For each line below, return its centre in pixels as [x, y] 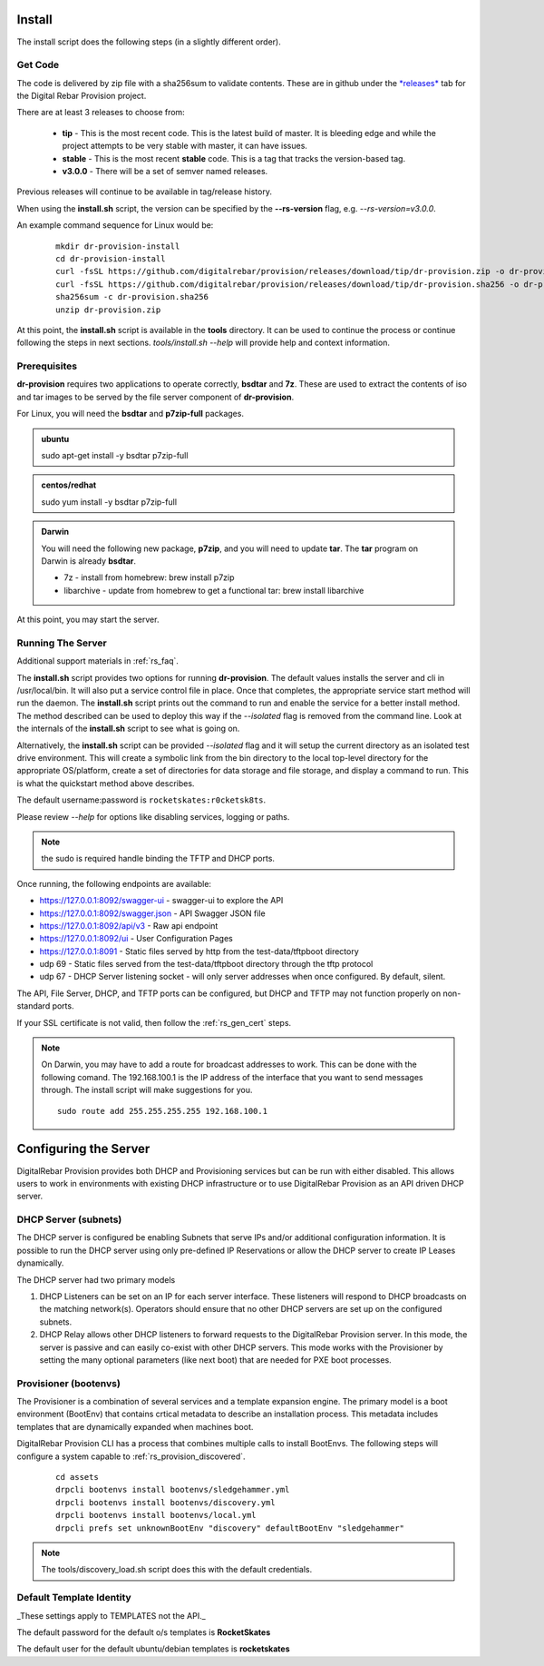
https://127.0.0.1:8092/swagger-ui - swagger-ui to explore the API [161, 901]
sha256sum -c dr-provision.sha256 [132, 297]
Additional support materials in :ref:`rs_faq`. [97, 661]
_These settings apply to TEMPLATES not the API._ [111, 1615]
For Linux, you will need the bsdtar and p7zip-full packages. [131, 414]
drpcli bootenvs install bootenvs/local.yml [156, 1515]
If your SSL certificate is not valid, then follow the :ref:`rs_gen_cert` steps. [154, 1022]
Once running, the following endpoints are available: [114, 883]
